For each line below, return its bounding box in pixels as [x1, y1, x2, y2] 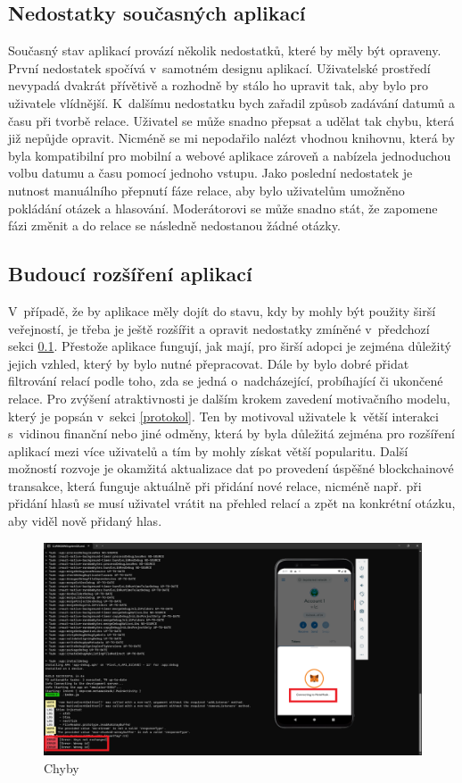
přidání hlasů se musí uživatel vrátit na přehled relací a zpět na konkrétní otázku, [8, 494, 456, 512]
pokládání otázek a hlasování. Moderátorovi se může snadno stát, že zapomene [8, 198, 438, 217]
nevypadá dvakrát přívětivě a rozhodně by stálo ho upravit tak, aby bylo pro [8, 76, 428, 95]
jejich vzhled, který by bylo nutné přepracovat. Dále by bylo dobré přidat [8, 354, 409, 372]
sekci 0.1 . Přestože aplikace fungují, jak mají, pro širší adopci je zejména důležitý [8, 337, 451, 355]
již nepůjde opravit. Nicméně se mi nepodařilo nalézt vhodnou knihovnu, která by [8, 129, 456, 147]
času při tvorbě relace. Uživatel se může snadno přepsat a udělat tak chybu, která [8, 111, 455, 129]
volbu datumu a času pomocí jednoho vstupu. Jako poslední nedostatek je [8, 163, 413, 182]
